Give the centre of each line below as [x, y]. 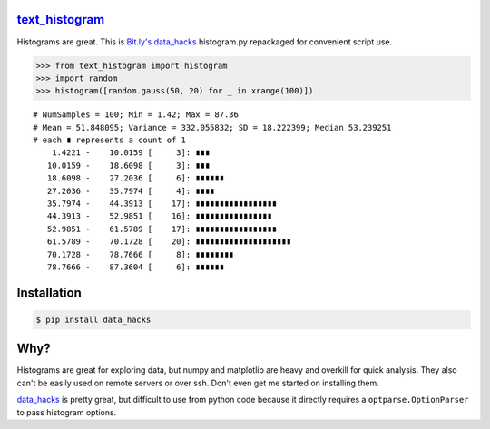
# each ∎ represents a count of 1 [109, 140]
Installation [49, 292]
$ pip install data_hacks [93, 319]
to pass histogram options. [67, 412]
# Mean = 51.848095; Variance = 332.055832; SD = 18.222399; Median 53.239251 [212, 127]
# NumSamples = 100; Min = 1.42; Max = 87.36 [136, 115]
